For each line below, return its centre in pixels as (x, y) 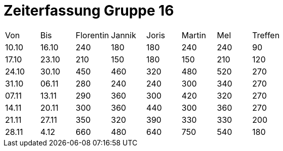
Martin (194, 35)
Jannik (124, 35)
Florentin (93, 35)
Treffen (266, 35)
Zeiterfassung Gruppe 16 (89, 11)
